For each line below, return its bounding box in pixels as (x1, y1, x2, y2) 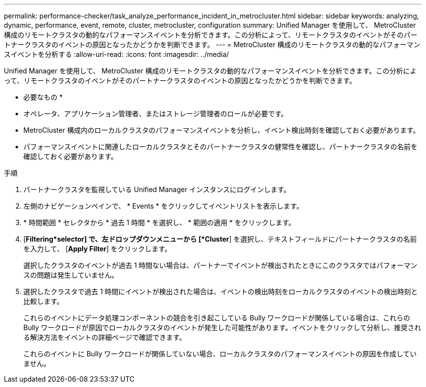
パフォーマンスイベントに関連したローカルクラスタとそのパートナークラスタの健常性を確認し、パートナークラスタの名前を (23, 142, 418, 151)
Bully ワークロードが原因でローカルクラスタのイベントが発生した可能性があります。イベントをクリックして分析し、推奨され (23, 323, 421, 332)
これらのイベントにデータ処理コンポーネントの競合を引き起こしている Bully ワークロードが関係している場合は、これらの (23, 314, 410, 322)
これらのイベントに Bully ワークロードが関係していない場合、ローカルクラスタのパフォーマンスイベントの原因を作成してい (23, 350, 417, 358)
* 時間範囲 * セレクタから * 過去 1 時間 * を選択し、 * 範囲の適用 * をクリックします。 (23, 218, 296, 227)
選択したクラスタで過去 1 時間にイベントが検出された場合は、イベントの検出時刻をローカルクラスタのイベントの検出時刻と (23, 287, 418, 296)
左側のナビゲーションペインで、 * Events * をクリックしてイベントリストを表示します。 (23, 202, 303, 210)
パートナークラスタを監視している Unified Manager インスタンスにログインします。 (23, 185, 291, 193)
